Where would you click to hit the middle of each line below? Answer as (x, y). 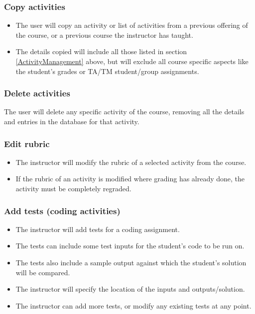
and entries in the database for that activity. (72, 121)
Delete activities (37, 93)
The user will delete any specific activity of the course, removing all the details (124, 112)
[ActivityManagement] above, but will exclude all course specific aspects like (132, 61)
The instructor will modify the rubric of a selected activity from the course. (131, 162)
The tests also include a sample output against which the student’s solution (131, 262)
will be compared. (43, 272)
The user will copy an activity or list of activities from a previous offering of (132, 25)
